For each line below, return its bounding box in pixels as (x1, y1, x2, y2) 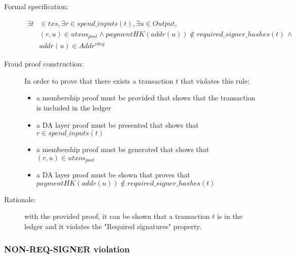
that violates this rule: (180, 75, 250, 86)
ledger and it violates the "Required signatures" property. (24, 221, 202, 232)
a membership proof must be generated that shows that (36, 144, 209, 155)
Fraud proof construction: (4, 58, 84, 69)
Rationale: (4, 194, 36, 204)
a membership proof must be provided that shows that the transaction (36, 92, 255, 103)
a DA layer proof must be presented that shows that (36, 119, 199, 130)
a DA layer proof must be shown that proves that (36, 169, 190, 180)
